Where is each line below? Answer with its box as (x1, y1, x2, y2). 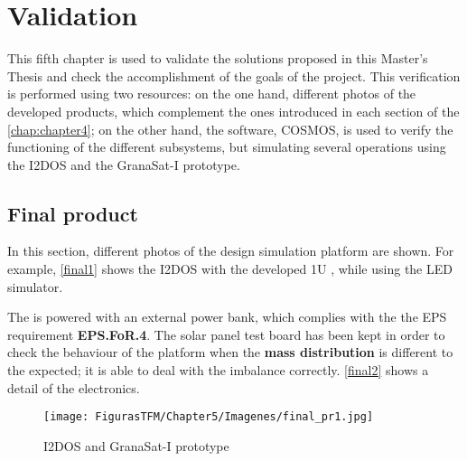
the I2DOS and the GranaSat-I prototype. (7, 155, 240, 174)
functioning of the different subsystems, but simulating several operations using (7, 137, 446, 156)
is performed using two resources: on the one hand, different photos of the (7, 84, 416, 103)
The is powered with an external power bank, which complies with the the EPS (7, 307, 447, 326)
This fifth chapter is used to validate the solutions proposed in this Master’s (7, 49, 428, 68)
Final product (7, 199, 138, 227)
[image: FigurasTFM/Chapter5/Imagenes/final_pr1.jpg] (43, 410, 374, 424)
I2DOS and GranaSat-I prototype (43, 436, 229, 455)
